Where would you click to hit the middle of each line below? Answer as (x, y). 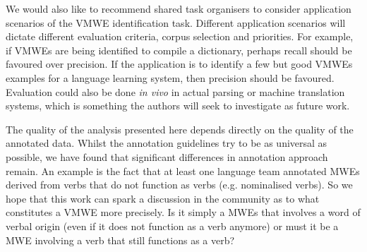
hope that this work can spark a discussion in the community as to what (163, 198)
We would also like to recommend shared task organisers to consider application (179, 8)
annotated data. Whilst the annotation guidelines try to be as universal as (167, 143)
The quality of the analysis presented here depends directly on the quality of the (180, 129)
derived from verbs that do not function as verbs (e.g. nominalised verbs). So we (179, 185)
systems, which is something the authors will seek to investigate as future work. (178, 106)
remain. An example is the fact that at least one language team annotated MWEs (183, 170)
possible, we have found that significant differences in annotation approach (167, 156)
